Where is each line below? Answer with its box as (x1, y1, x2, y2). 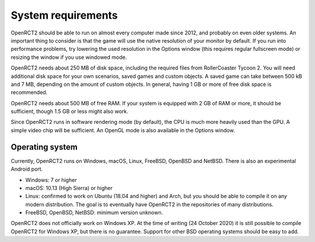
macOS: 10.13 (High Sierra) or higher (25, 184, 113, 191)
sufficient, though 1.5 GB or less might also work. (10, 108, 128, 115)
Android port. (10, 165, 43, 172)
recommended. (10, 89, 48, 96)
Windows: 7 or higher (25, 176, 77, 184)
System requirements (10, 9, 118, 22)
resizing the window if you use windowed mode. (10, 53, 127, 61)
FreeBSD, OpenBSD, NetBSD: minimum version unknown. (25, 209, 163, 216)
